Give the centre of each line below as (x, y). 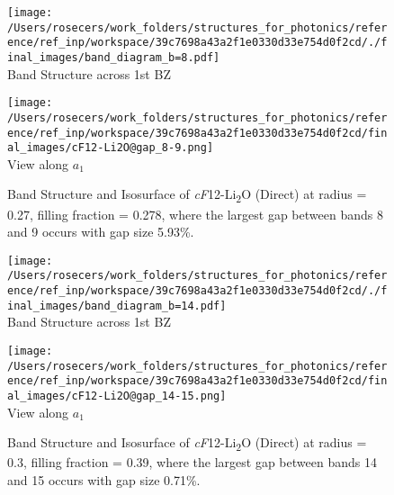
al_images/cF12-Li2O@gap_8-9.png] (111, 148)
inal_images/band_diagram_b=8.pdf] (114, 57)
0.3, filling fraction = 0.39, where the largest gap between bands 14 (192, 462)
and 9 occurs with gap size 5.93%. (101, 232)
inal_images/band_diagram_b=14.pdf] (117, 306)
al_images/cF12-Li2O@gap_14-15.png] (117, 396)
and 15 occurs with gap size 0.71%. (104, 479)
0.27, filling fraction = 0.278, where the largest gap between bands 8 (195, 214)
